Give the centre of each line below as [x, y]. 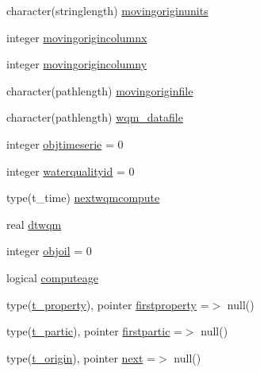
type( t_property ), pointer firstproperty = [108, 304]
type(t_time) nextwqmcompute [83, 198]
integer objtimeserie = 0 [65, 143]
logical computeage [52, 277]
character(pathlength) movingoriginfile [100, 90]
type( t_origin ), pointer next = [81, 357]
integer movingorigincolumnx [77, 37]
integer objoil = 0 [49, 251]
